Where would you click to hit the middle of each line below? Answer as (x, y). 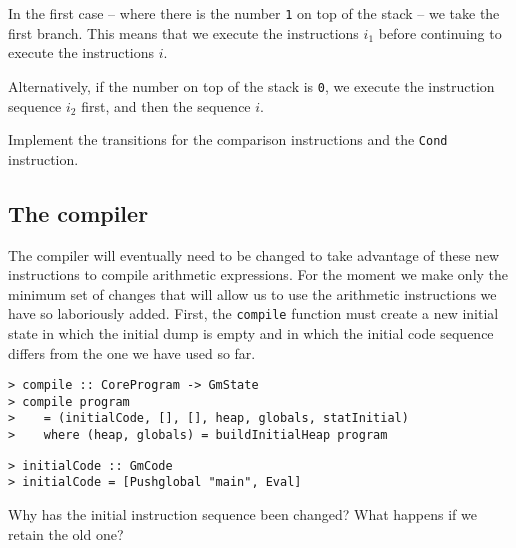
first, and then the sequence (166, 105)
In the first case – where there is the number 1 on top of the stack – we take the (254, 13)
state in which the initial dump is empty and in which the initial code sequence (251, 332)
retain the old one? (66, 533)
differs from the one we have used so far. (132, 352)
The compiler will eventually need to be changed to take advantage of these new (254, 254)
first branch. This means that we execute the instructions (183, 32)
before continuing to (440, 32)
